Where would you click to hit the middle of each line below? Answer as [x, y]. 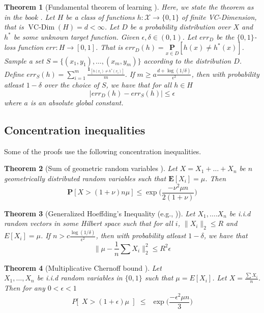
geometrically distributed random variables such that [85, 178]
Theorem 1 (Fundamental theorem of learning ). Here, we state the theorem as [129, 7]
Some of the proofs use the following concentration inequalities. [103, 151]
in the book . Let [30, 17]
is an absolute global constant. [77, 102]
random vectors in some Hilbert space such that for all [89, 223]
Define [14, 74]
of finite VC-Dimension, [219, 17]
